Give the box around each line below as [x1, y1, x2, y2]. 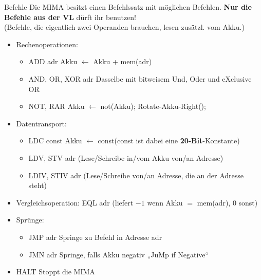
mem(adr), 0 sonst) [197, 197, 258, 208]
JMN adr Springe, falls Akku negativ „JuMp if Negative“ [28, 249, 209, 259]
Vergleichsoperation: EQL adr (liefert [16, 197, 134, 208]
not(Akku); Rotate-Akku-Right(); [100, 101, 206, 111]
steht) [28, 180, 47, 191]
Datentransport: [16, 118, 67, 128]
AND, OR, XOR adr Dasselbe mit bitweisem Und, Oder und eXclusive [28, 73, 252, 84]
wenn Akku [147, 197, 183, 208]
